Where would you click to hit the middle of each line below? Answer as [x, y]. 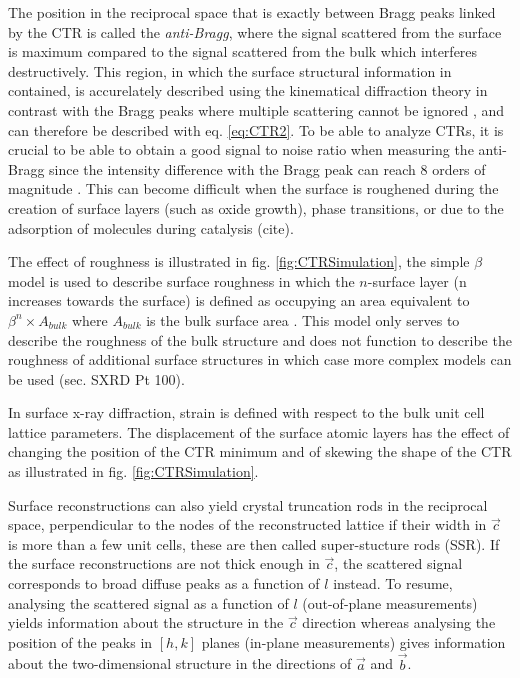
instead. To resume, [393, 583]
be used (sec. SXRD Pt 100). [96, 378]
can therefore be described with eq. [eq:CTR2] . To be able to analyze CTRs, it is [256, 129]
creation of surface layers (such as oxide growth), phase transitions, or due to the [256, 207]
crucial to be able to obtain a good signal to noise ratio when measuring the [241, 149]
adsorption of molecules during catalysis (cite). [151, 227]
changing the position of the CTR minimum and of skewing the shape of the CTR [260, 451]
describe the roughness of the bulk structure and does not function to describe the [260, 339]
